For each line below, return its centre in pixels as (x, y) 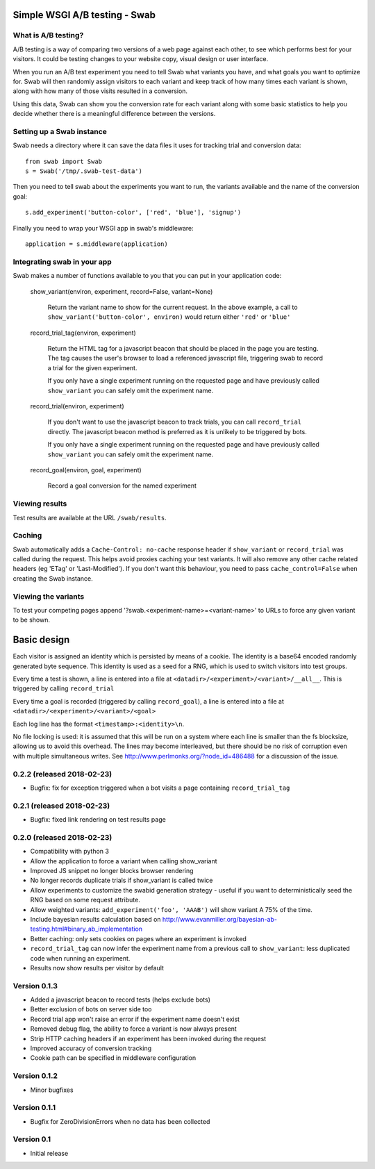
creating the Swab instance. (53, 578)
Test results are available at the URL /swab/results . (90, 517)
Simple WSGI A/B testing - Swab (84, 15)
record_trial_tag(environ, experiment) (83, 333)
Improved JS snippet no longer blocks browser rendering (112, 870)
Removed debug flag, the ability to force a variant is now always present (134, 1029)
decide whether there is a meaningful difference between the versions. (114, 114)
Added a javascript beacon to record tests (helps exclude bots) (120, 1000)
